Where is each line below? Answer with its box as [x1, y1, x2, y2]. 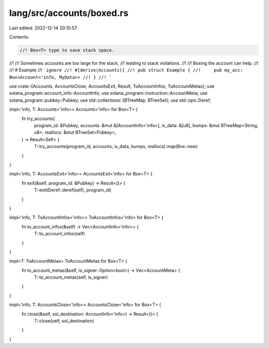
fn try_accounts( [21, 115, 55, 122]
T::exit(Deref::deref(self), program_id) [34, 187, 112, 193]
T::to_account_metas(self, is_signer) [34, 274, 108, 280]
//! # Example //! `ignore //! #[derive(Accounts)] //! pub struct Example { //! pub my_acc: [9, 67, 243, 73]
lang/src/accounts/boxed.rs [9, 7, 129, 18]
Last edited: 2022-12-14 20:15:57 [9, 25, 77, 31]
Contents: [9, 34, 29, 40]
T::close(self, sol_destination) [34, 318, 94, 324]
